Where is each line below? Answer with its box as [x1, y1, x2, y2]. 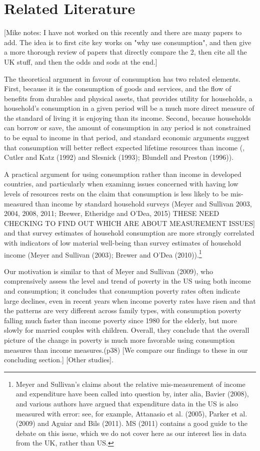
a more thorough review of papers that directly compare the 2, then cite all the [4, 47, 247, 57]
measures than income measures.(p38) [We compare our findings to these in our [4, 344, 248, 355]
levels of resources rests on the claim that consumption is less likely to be [4, 188, 228, 199]
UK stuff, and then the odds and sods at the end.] [4, 56, 157, 67]
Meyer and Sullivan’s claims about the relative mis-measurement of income [15, 378, 245, 389]
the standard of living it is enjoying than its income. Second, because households [4, 112, 251, 123]
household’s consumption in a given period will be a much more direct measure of [4, 103, 254, 113]
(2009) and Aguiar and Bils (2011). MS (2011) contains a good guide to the [15, 418, 247, 428]
